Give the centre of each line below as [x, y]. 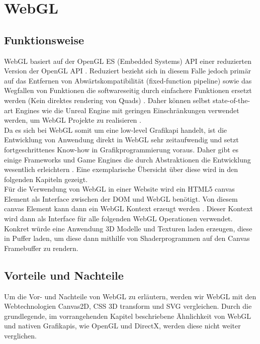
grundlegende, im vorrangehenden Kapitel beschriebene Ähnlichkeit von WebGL [127, 316]
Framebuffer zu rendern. [41, 248]
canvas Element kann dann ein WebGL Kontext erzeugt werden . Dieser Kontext [128, 208]
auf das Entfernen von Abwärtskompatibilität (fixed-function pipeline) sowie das [128, 80]
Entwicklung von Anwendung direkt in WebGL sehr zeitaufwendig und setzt [121, 140]
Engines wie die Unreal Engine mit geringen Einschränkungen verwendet [127, 110]
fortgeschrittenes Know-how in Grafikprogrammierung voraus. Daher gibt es [121, 149]
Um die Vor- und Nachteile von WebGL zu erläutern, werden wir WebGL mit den [130, 296]
